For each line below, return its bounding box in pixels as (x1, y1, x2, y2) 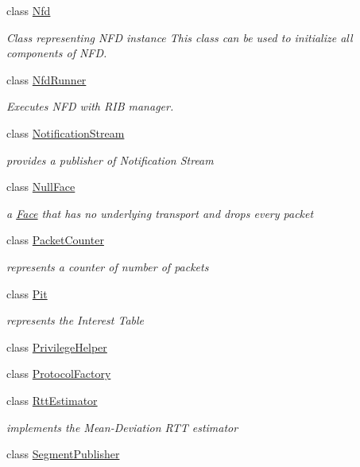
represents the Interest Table (6, 312, 145, 329)
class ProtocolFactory (6, 365, 111, 382)
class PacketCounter (6, 232, 104, 248)
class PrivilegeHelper (6, 338, 107, 355)
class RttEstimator (6, 391, 98, 408)
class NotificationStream (6, 124, 125, 141)
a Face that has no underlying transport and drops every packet (6, 204, 314, 221)
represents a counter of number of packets (6, 258, 209, 274)
